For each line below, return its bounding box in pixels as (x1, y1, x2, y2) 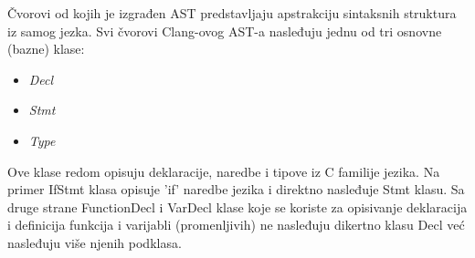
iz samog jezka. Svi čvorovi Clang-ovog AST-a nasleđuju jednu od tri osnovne (7, 21, 442, 40)
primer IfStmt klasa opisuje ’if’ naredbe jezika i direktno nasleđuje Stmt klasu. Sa (7, 180, 465, 199)
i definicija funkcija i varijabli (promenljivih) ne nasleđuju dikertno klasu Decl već (7, 215, 465, 234)
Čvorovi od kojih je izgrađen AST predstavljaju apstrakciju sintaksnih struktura (7, 4, 457, 22)
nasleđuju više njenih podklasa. (7, 232, 182, 252)
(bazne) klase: (7, 39, 85, 58)
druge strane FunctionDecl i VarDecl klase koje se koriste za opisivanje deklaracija (7, 197, 468, 216)
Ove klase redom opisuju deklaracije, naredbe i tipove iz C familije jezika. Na (7, 161, 440, 181)
